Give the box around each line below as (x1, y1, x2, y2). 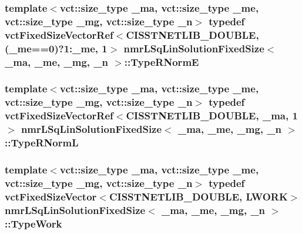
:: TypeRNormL (5, 135, 79, 150)
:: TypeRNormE (124, 54, 199, 69)
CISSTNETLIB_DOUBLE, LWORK (109, 189, 288, 203)
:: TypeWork (5, 216, 62, 230)
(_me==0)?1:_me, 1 (5, 41, 108, 55)
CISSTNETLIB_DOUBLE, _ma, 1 (126, 108, 298, 123)
